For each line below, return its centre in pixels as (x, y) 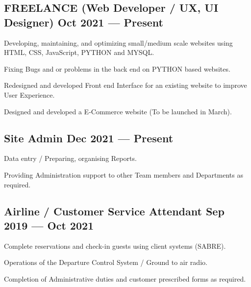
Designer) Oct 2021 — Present (84, 22)
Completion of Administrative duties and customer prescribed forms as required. (125, 278)
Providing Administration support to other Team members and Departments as (124, 174)
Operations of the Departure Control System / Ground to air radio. (106, 262)
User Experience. (29, 94)
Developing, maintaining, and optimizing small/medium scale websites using (118, 42)
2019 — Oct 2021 (49, 225)
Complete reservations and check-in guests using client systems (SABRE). (115, 246)
